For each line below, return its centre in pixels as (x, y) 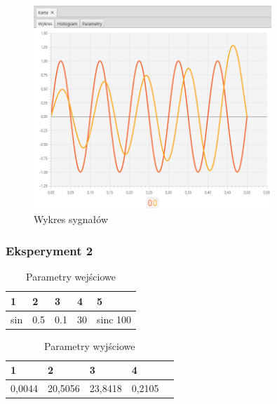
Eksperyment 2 (49, 250)
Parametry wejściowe (71, 277)
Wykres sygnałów (71, 219)
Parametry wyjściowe (90, 345)
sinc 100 (114, 319)
